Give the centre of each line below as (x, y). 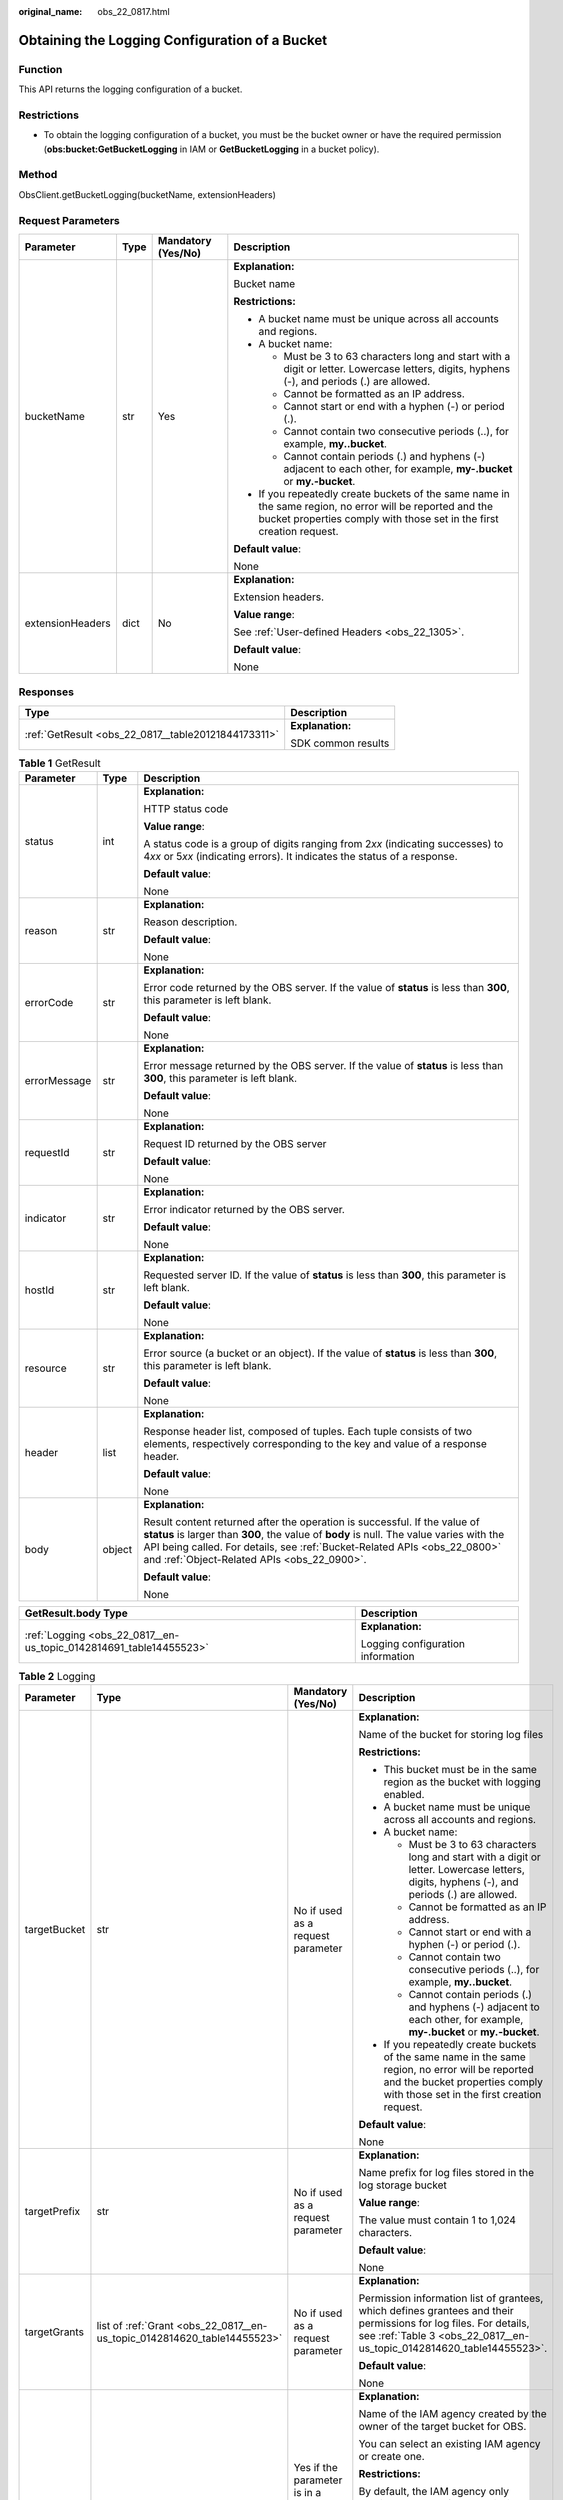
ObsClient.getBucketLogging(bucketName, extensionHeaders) (147, 194)
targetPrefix (52, 2212)
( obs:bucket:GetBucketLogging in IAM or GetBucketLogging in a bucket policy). (211, 149)
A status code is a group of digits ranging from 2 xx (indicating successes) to (323, 844)
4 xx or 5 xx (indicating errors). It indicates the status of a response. (300, 857)
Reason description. (190, 922)
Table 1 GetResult (60, 763)
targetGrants (54, 2332)
